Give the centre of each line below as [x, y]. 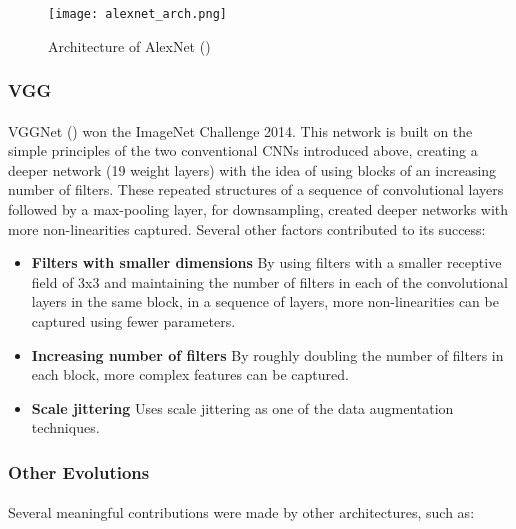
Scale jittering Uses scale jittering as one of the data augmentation [242, 407]
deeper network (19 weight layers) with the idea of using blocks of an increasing [252, 169]
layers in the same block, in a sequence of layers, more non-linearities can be [265, 301]
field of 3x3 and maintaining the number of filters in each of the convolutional [269, 281]
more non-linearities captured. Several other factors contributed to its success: [247, 228]
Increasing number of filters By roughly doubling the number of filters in [267, 354]
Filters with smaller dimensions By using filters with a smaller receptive [266, 262]
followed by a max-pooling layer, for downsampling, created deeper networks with [258, 209]
